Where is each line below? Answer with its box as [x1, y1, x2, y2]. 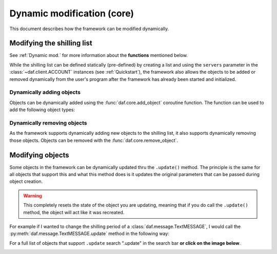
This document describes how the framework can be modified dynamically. [9, 26, 169, 32]
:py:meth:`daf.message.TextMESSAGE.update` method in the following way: [9, 230, 169, 237]
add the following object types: [9, 107, 75, 113]
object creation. [9, 178, 43, 184]
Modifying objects [9, 151, 69, 159]
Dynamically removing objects [9, 119, 87, 126]
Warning [23, 193, 42, 199]
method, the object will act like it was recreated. [23, 209, 125, 215]
